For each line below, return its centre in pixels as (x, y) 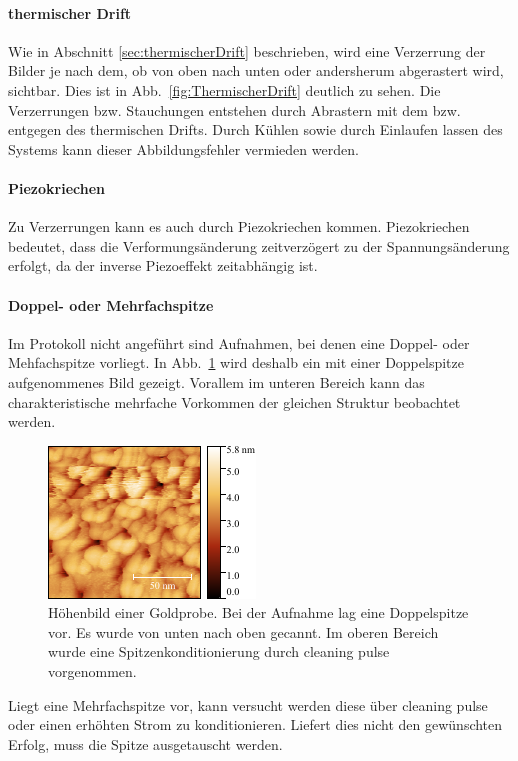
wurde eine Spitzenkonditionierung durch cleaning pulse (219, 651)
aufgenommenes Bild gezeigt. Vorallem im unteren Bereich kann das (216, 381)
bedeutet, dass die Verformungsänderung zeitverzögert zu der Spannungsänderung (259, 245)
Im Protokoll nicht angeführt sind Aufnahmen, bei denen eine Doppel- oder (239, 342)
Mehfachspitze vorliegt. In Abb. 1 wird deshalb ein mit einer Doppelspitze (236, 362)
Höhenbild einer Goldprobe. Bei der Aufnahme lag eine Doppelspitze (258, 612)
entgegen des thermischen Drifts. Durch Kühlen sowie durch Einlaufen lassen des (255, 129)
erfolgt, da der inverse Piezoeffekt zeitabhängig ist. (163, 265)
